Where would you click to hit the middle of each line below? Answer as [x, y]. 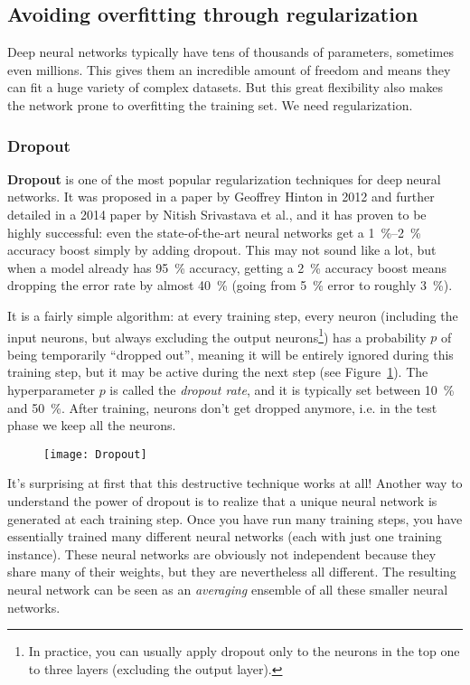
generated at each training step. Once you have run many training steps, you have [235, 518]
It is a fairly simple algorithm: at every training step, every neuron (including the [233, 315]
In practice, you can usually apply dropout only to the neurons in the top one [244, 651]
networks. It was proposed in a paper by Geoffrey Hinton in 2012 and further [221, 197]
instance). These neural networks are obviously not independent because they [222, 554]
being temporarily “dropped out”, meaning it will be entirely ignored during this [230, 354]
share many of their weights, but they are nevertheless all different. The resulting [232, 572]
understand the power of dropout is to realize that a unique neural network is [222, 501]
